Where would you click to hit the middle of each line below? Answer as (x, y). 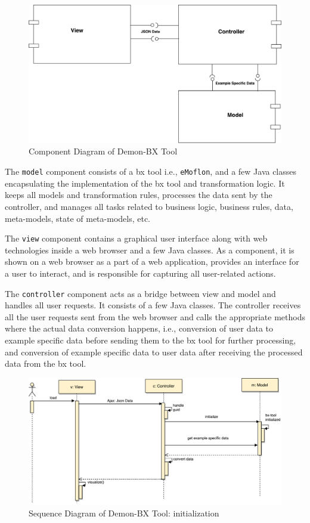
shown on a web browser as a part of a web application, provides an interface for (152, 261)
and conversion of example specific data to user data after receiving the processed (154, 352)
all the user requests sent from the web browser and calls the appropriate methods (155, 316)
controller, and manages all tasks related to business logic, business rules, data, (149, 206)
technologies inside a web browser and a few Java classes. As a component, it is (150, 250)
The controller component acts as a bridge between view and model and (140, 293)
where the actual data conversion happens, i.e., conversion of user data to (139, 328)
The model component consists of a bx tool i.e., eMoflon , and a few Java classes (151, 171)
